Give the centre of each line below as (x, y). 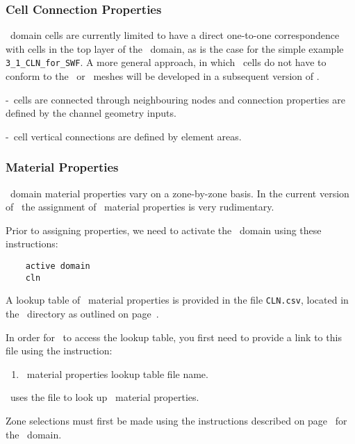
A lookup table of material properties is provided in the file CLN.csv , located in (177, 300)
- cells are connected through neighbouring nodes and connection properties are (175, 99)
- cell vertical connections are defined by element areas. (124, 136)
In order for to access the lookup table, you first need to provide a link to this (174, 337)
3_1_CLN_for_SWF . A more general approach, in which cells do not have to (166, 62)
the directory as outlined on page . (82, 313)
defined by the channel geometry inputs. (91, 113)
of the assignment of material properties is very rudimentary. (140, 207)
